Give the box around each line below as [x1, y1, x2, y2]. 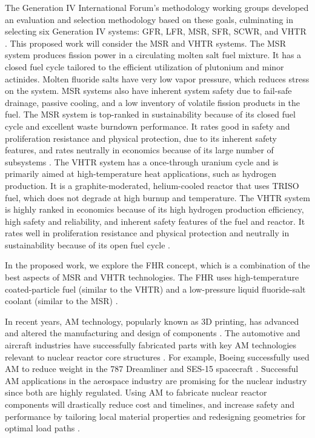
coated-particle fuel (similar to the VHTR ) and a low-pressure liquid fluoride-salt [5, 282, 306, 295]
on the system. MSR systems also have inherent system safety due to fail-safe [5, 84, 292, 97]
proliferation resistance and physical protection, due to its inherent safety [5, 131, 277, 144]
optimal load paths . [5, 422, 80, 434]
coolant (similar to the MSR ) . [5, 294, 118, 307]
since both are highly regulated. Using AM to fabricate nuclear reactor [5, 386, 267, 399]
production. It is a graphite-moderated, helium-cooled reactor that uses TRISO [5, 179, 299, 191]
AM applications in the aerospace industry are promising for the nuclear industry [5, 374, 307, 387]
